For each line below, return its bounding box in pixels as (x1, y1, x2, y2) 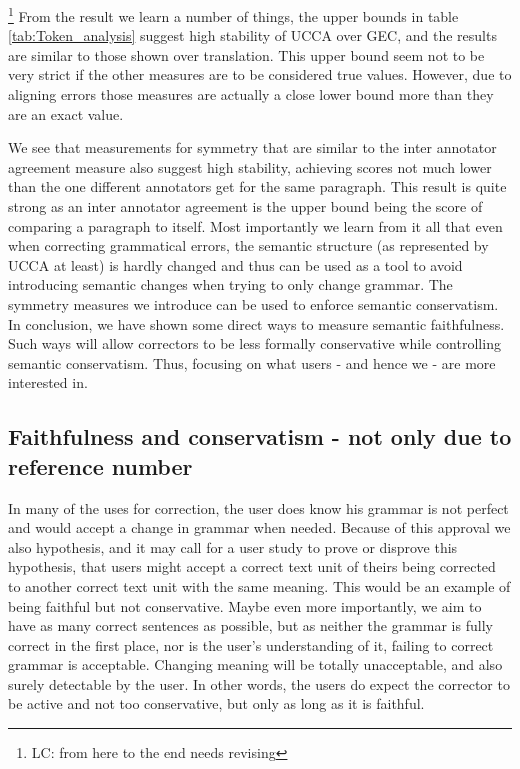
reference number (8, 450, 193, 481)
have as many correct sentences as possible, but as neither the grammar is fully (8, 615, 493, 636)
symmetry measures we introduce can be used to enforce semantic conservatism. (8, 293, 499, 314)
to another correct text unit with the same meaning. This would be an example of (8, 575, 511, 596)
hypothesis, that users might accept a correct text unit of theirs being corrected (8, 556, 496, 577)
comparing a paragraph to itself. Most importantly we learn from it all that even (8, 215, 503, 236)
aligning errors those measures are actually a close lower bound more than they (8, 84, 494, 105)
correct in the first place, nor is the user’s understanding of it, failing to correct (8, 634, 494, 655)
